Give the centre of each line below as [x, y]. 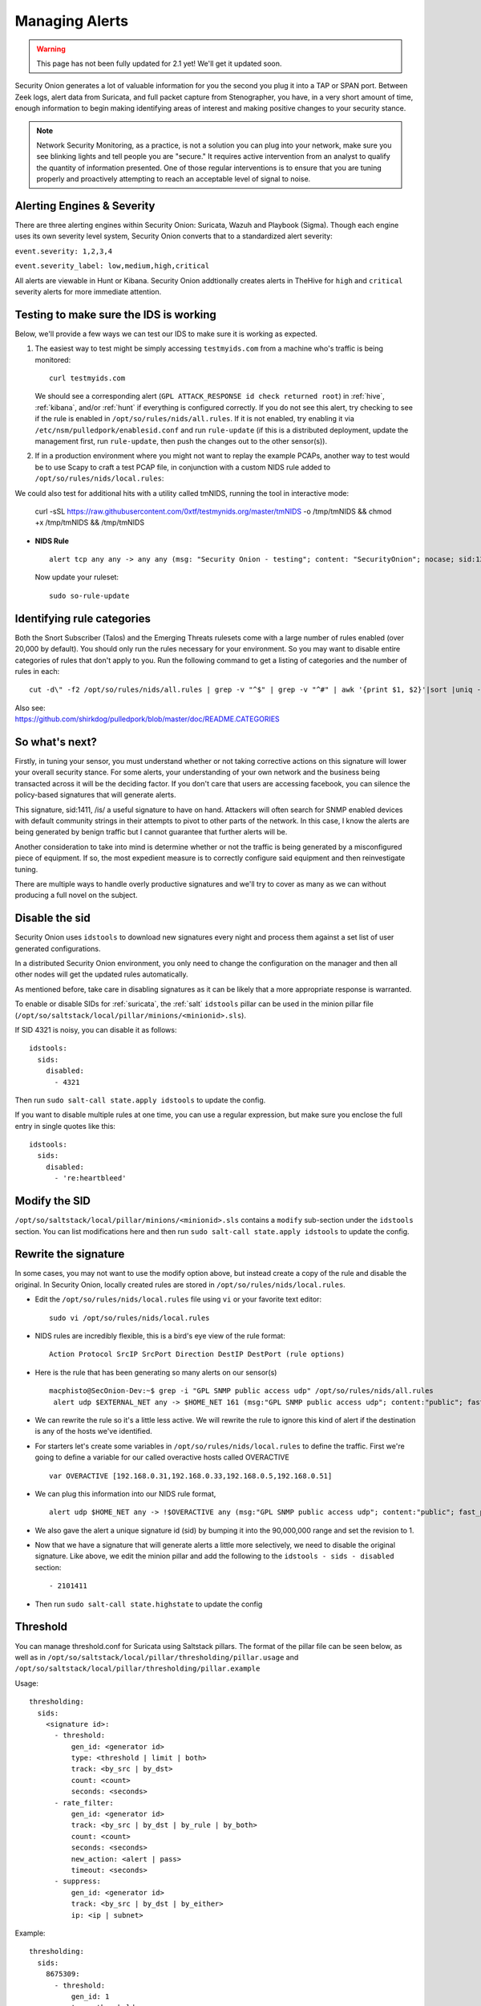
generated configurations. [58, 948]
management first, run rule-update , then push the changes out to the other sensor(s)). [181, 441]
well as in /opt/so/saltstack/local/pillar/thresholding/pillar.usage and [157, 1657]
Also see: [30, 708]
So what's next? [56, 742]
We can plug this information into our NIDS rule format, [125, 1493]
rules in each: [37, 671]
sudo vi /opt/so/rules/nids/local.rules [129, 1318]
